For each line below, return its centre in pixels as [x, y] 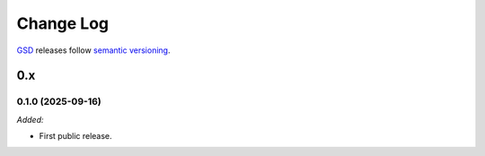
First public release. [75, 136]
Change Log [63, 23]
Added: [30, 119]
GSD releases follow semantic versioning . [93, 50]
